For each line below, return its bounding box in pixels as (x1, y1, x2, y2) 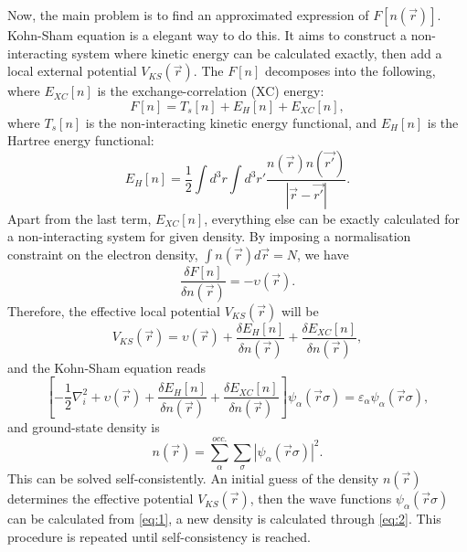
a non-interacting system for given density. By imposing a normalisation (7, 227, 411, 246)
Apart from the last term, (7, 208, 152, 228)
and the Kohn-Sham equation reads (7, 357, 207, 377)
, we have (296, 245, 349, 264)
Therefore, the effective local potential (7, 301, 221, 320)
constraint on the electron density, (7, 245, 198, 264)
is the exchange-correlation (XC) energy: (97, 81, 324, 101)
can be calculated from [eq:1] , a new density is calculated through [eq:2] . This (7, 509, 441, 528)
